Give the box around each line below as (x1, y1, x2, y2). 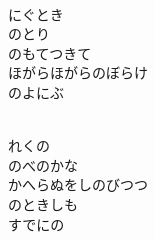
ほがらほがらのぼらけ (8, 62, 148, 83)
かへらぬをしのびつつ (8, 174, 148, 195)
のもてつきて (8, 42, 92, 63)
